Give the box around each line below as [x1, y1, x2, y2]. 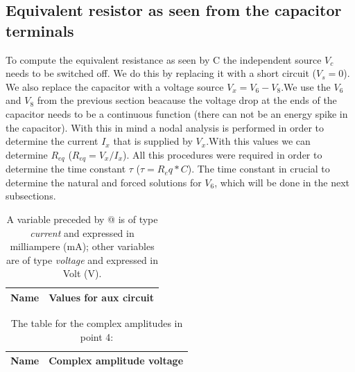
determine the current [6, 134, 98, 148]
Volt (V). [62, 266, 102, 281]
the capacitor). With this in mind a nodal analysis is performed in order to [6, 120, 324, 134]
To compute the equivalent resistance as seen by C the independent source [6, 52, 322, 67]
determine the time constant [6, 161, 126, 176]
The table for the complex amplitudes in [10, 316, 183, 330]
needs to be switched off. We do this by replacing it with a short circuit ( [6, 66, 317, 80]
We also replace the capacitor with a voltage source [6, 79, 224, 94]
